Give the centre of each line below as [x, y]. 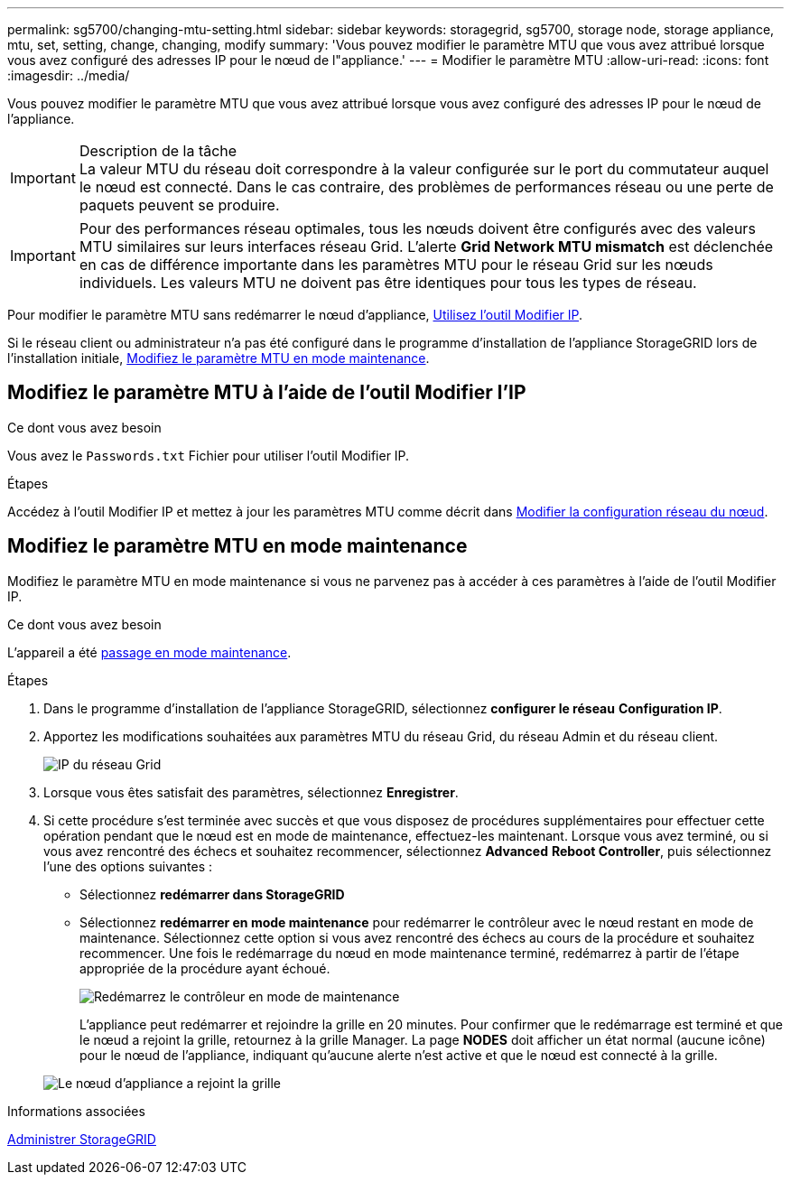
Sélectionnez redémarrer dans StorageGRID [212, 894]
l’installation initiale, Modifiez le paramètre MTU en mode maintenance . [219, 358]
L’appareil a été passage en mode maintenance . [149, 652]
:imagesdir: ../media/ [69, 75]
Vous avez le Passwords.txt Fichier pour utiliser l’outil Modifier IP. [209, 455]
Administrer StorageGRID [82, 1139]
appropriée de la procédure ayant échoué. [205, 968]
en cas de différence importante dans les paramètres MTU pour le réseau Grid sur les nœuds [396, 265]
